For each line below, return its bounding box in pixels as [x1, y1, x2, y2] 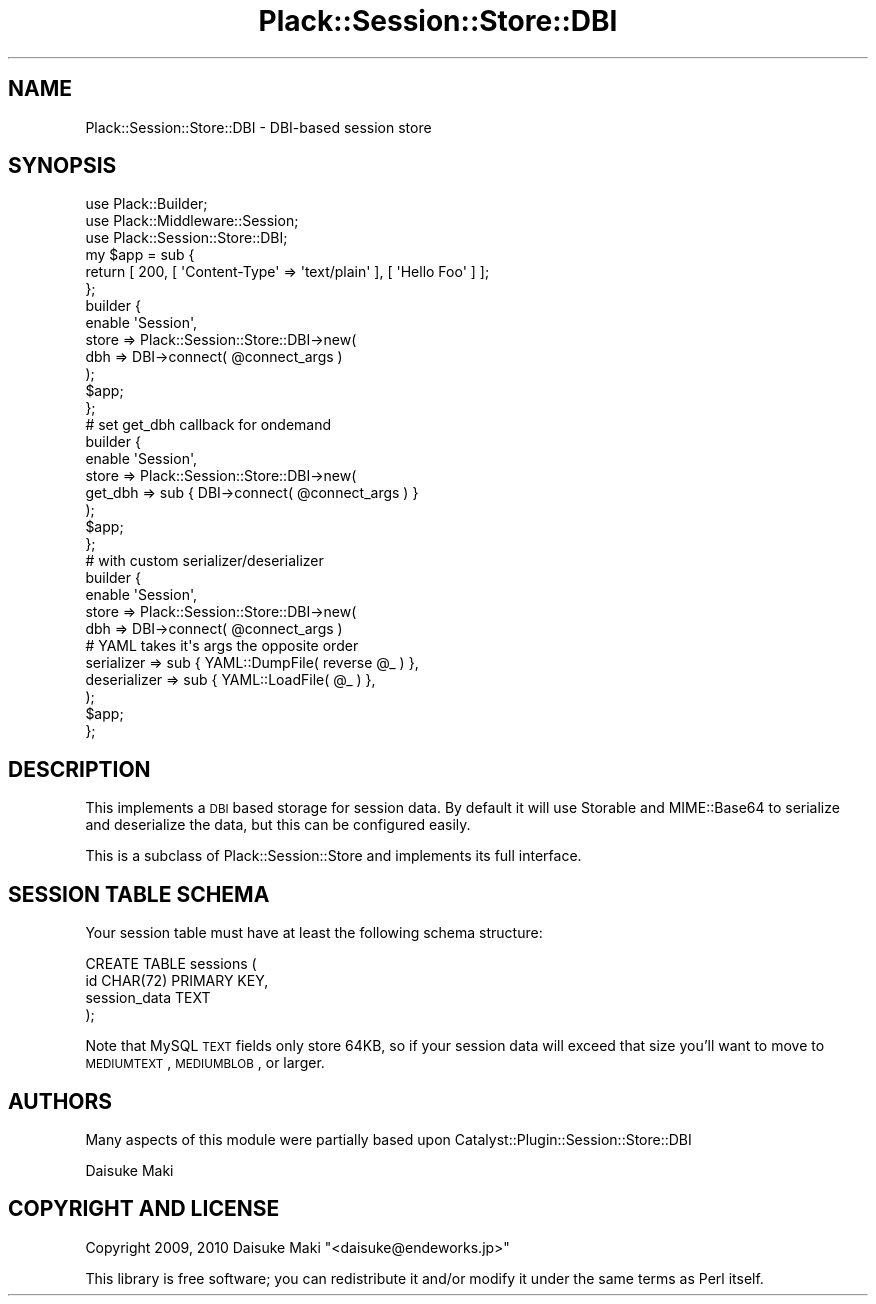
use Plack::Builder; [85, 195, 208, 213]
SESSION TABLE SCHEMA [8, 881, 270, 907]
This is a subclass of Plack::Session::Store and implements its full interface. [85, 847, 582, 865]
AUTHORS [8, 1088, 113, 1114]
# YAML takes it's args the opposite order [85, 637, 359, 655]
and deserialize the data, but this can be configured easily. [85, 816, 471, 834]
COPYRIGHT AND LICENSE [8, 1196, 280, 1222]
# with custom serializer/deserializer [85, 552, 324, 570]
